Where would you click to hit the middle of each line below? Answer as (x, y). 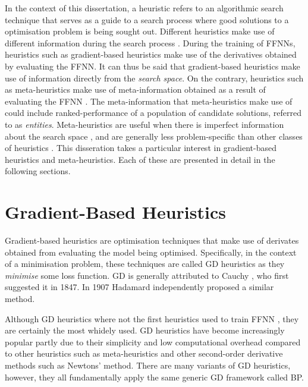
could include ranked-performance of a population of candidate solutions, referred (153, 113)
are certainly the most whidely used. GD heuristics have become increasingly (145, 330)
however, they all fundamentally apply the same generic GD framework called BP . (154, 377)
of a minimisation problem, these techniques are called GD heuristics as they (145, 264)
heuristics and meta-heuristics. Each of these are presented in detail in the (140, 159)
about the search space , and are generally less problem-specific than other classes (154, 136)
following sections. (38, 171)
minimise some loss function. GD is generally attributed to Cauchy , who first (147, 275)
